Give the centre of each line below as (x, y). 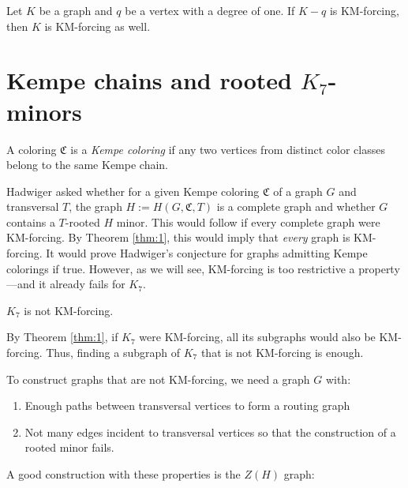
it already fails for (82, 284)
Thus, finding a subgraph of (113, 353)
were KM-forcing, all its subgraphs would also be (257, 337)
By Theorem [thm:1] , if (62, 337)
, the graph (95, 206)
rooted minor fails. (69, 447)
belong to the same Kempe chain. (88, 165)
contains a (31, 221)
